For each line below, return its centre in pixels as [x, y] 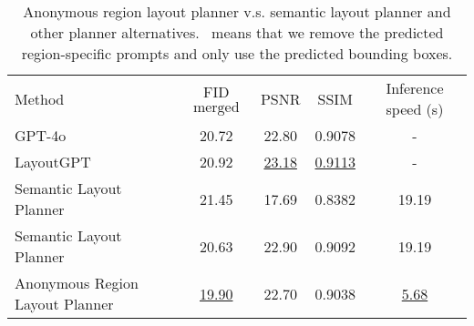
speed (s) [415, 109]
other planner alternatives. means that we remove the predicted [237, 32]
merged [216, 107]
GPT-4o [41, 135]
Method [40, 98]
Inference [415, 88]
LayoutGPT [53, 162]
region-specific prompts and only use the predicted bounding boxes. [237, 53]
